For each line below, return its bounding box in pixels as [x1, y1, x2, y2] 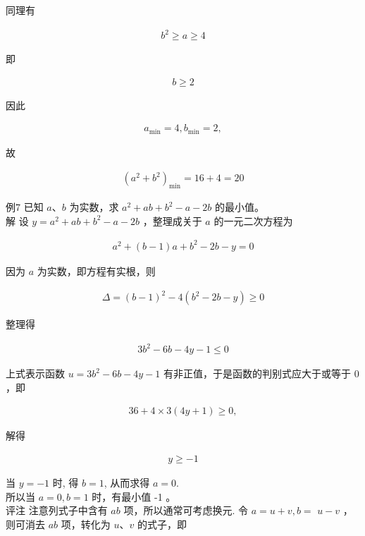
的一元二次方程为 [214, 213, 293, 228]
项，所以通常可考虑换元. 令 [123, 503, 248, 518]
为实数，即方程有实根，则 [37, 263, 156, 278]
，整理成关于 [142, 213, 202, 228]
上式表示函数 [6, 366, 65, 381]
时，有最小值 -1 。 [92, 489, 176, 504]
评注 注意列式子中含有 [6, 503, 108, 518]
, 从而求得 [104, 475, 150, 490]
